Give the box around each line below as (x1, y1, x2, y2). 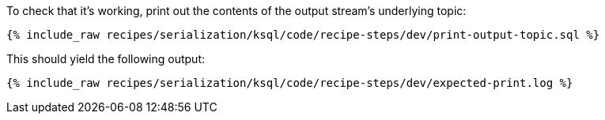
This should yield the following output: (6, 52, 206, 66)
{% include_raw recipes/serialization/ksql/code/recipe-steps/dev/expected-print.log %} (6, 77, 573, 89)
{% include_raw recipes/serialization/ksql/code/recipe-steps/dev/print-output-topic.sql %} (6, 28, 600, 41)
